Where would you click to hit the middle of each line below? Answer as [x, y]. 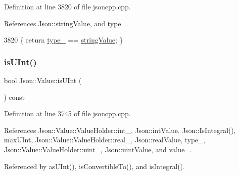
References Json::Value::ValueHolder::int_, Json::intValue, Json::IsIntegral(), [120, 130]
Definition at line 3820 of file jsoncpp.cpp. [67, 6]
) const [15, 97]
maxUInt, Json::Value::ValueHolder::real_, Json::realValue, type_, [105, 140]
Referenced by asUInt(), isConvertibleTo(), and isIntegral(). [95, 166]
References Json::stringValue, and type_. [66, 23]
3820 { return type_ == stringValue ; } [64, 40]
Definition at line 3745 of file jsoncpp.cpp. [67, 113]
